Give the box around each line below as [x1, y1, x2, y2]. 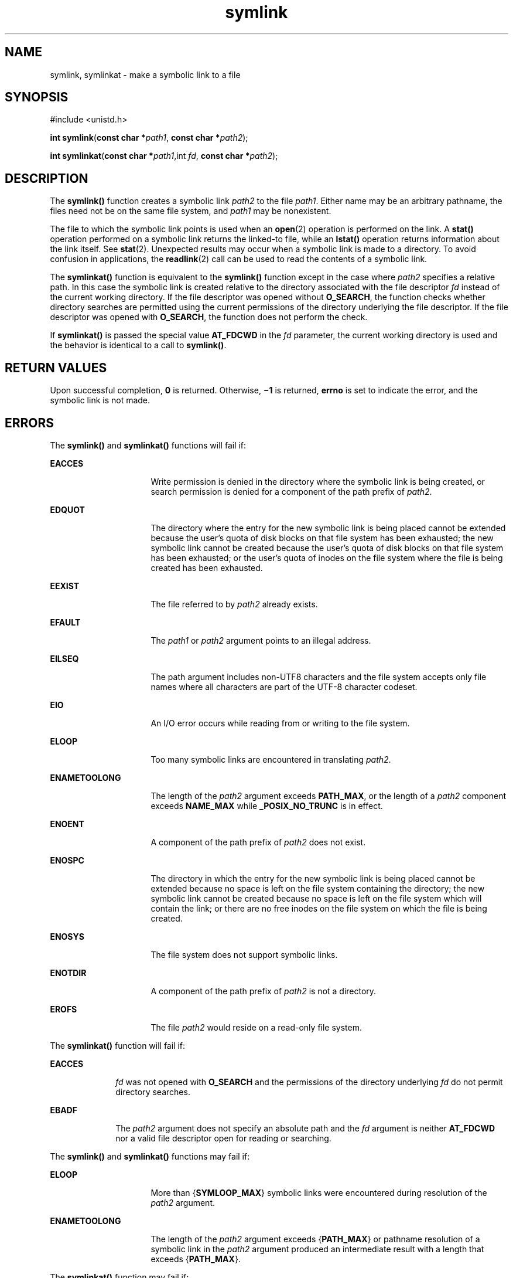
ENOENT [50, 818, 84, 829]
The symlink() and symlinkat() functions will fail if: [50, 440, 247, 450]
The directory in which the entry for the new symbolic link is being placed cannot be [151, 873, 476, 883]
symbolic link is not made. [50, 395, 151, 406]
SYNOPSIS [5, 90, 69, 105]
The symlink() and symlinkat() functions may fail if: [50, 1151, 250, 1161]
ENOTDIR [50, 967, 87, 978]
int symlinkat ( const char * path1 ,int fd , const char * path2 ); [50, 151, 278, 161]
